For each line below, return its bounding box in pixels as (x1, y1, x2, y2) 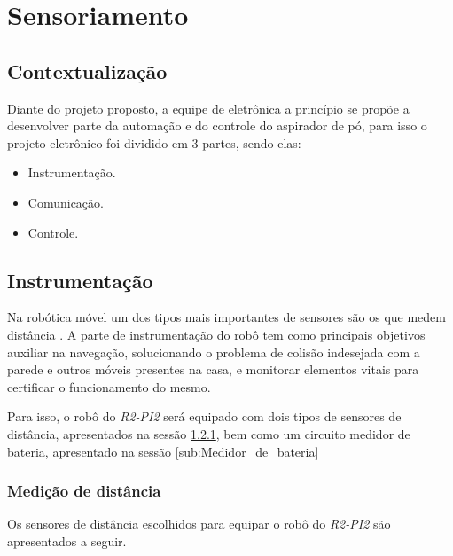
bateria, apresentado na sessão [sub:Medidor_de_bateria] (7, 442, 319, 460)
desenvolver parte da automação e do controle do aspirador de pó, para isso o (7, 116, 427, 135)
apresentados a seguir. (7, 531, 127, 550)
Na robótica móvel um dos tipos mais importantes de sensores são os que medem (7, 308, 446, 326)
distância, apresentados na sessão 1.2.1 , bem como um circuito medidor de (7, 424, 410, 442)
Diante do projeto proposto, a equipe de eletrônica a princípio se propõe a (7, 98, 410, 117)
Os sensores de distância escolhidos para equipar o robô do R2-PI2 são (7, 514, 391, 533)
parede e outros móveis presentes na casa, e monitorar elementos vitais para (7, 360, 419, 379)
